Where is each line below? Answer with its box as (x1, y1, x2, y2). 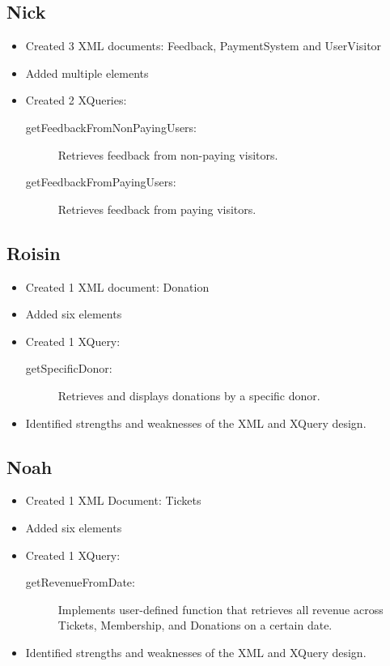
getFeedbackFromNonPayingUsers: (25, 118, 197, 135)
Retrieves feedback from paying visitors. (57, 200, 256, 217)
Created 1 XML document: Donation (25, 278, 210, 295)
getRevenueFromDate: (25, 574, 135, 591)
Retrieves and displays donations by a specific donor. (57, 386, 320, 403)
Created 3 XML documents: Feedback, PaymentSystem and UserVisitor (25, 37, 382, 54)
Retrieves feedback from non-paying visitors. (57, 146, 278, 163)
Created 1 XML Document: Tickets (25, 492, 201, 509)
